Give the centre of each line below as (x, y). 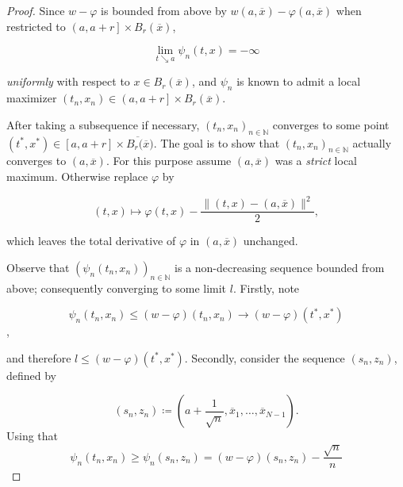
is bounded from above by (164, 10)
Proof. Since (36, 10)
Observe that (38, 267)
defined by (32, 375)
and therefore (39, 357)
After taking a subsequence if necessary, (103, 124)
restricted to (36, 26)
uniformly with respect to (68, 81)
